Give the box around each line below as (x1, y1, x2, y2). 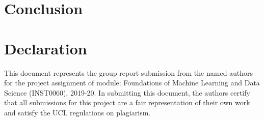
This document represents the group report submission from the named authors (4, 67, 253, 78)
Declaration (4, 38, 87, 58)
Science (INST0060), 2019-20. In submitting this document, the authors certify (4, 87, 250, 98)
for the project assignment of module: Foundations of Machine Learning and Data (4, 77, 260, 88)
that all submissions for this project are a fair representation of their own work (4, 97, 250, 108)
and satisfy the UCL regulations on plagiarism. (4, 107, 151, 117)
